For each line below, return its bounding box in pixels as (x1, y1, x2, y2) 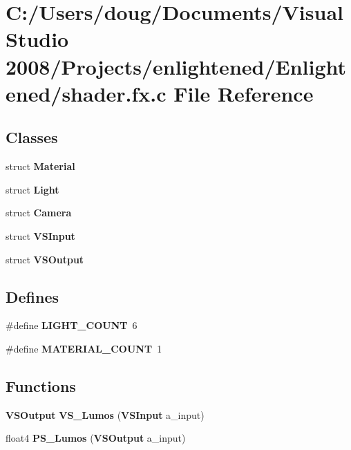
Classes (6, 126, 58, 148)
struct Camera (6, 205, 72, 220)
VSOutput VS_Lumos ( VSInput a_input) (6, 407, 205, 422)
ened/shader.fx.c (6, 79, 167, 107)
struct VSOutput (6, 252, 84, 266)
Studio (6, 25, 69, 53)
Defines (6, 285, 59, 307)
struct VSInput (6, 228, 75, 243)
